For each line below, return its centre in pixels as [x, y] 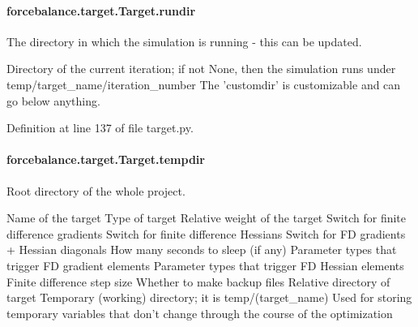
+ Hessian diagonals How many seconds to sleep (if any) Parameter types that [202, 250]
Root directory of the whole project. [96, 190]
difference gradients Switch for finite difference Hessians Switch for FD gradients [206, 233]
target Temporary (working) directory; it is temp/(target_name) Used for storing [209, 297]
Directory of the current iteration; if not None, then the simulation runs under [201, 69]
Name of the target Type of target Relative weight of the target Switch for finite [207, 218]
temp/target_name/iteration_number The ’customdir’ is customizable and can [204, 84]
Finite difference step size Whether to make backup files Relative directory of [198, 281]
